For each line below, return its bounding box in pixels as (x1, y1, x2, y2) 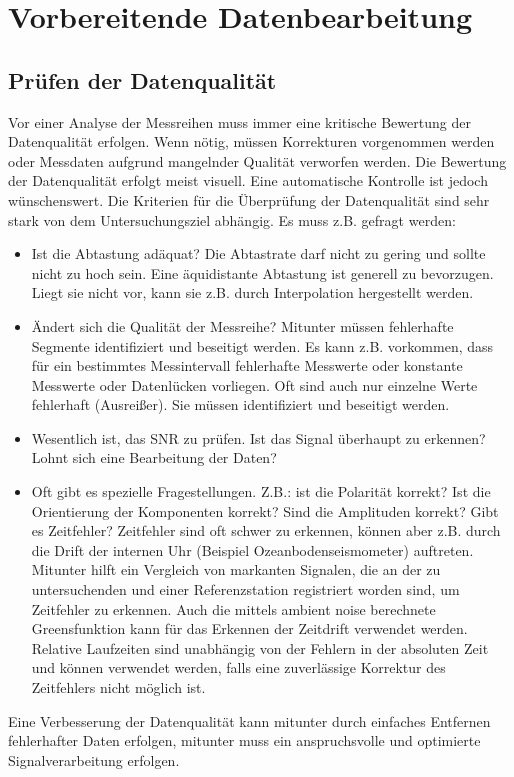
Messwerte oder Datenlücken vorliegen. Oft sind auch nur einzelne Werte (31, 374, 478, 395)
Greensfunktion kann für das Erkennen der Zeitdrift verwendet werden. (31, 618, 468, 639)
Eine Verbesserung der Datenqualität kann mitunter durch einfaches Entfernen (8, 710, 491, 731)
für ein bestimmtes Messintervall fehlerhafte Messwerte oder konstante (31, 355, 463, 376)
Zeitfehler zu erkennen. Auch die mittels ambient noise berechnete (31, 598, 436, 619)
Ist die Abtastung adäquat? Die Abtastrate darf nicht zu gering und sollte (31, 243, 486, 264)
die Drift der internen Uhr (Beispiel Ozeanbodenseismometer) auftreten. (31, 539, 474, 560)
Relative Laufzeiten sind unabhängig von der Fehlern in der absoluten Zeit (31, 637, 489, 658)
